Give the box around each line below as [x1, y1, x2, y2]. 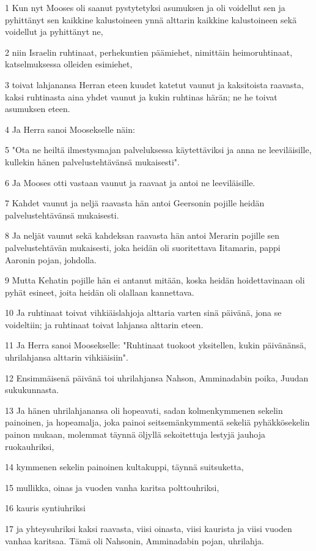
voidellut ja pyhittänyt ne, [5, 25, 103, 38]
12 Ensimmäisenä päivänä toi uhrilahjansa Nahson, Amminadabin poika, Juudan [5, 371, 309, 384]
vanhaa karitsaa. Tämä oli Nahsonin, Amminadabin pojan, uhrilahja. [5, 534, 264, 547]
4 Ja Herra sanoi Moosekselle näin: [5, 122, 135, 135]
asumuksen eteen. [5, 102, 70, 115]
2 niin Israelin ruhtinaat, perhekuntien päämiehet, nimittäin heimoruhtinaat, [5, 45, 293, 58]
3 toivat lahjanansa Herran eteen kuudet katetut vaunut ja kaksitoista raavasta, [5, 78, 304, 91]
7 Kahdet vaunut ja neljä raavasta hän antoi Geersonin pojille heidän [5, 197, 265, 209]
